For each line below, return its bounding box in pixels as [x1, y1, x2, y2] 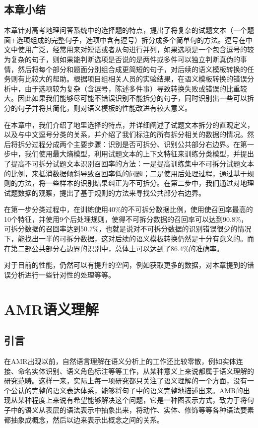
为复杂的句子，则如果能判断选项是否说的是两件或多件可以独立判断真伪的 [4, 54, 240, 64]
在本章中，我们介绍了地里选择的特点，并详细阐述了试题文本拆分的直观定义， [4, 119, 254, 130]
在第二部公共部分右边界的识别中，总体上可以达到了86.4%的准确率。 [4, 243, 224, 253]
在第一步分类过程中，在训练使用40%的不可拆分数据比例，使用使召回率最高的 [4, 204, 253, 214]
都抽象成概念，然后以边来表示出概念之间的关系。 [4, 414, 164, 425]
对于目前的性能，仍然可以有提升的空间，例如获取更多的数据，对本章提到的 [4, 260, 247, 270]
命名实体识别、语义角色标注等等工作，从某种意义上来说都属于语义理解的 [17, 365, 254, 376]
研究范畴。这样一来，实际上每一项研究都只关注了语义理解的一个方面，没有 [4, 375, 247, 386]
